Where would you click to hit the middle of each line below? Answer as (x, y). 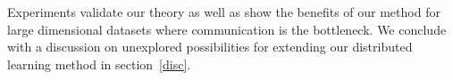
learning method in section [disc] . (99, 64)
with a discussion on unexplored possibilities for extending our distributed (210, 47)
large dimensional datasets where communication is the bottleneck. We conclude (227, 29)
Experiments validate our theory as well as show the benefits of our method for (224, 12)
